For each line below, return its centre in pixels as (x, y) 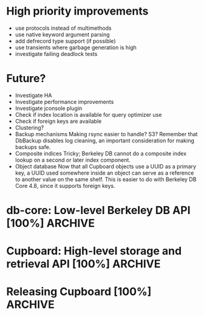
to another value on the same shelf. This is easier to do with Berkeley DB (106, 179)
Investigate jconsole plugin (49, 108)
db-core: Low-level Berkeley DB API (98, 210)
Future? (26, 79)
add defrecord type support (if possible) (66, 41)
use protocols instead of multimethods (63, 28)
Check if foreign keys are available (58, 121)
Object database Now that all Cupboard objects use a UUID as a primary (105, 166)
